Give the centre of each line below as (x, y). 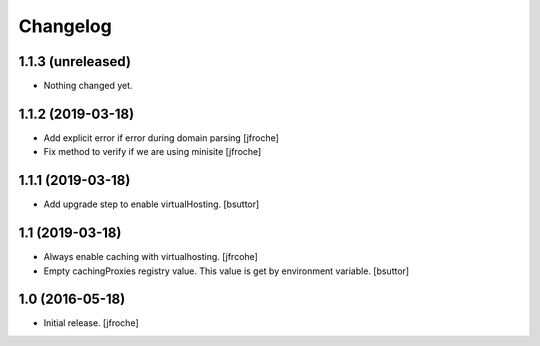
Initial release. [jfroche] (91, 323)
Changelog (65, 26)
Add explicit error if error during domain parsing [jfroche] (161, 137)
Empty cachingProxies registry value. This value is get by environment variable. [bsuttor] (226, 271)
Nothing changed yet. (88, 86)
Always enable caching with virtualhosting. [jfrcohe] (151, 257)
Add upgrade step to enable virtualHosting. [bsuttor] (151, 204)
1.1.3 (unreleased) (75, 61)
